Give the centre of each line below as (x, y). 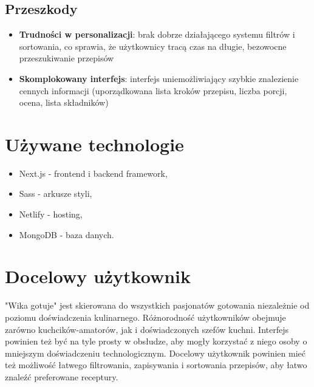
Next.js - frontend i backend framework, (93, 173)
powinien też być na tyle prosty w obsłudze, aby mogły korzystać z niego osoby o (156, 341)
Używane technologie (94, 144)
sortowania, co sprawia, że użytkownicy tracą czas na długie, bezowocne (153, 46)
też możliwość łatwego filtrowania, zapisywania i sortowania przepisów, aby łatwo (156, 365)
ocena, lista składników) (64, 102)
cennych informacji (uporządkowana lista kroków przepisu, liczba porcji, (153, 90)
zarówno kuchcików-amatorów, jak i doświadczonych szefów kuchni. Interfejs (147, 329)
